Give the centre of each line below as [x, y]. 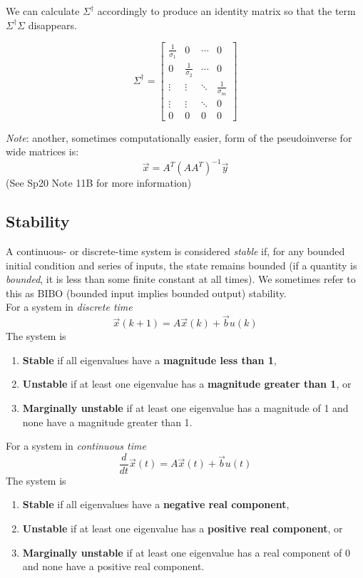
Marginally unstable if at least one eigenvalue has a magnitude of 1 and [185, 408]
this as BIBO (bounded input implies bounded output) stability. [146, 293]
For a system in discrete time [69, 307]
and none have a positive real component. [113, 566]
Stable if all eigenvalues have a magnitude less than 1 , [149, 360]
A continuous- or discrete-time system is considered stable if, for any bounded [175, 251]
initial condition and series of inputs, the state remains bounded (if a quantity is [181, 265]
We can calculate [43, 11]
